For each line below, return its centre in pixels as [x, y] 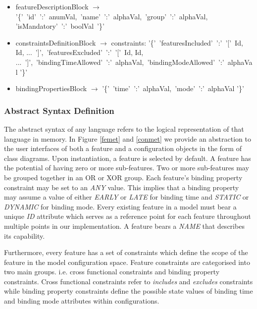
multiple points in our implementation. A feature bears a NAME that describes [124, 226]
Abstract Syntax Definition [59, 110]
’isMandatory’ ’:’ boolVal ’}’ [60, 26]
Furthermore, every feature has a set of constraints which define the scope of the [126, 252]
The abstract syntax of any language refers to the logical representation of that [124, 129]
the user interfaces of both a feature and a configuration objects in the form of [123, 148]
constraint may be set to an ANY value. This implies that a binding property [122, 187]
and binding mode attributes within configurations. [82, 301]
